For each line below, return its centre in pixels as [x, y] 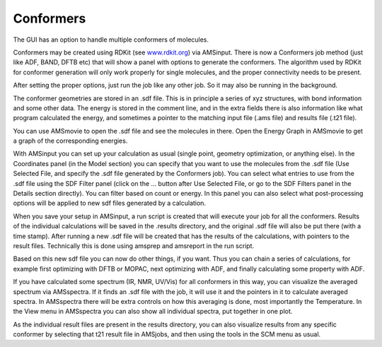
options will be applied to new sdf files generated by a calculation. [110, 203]
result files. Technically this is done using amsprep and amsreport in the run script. [134, 246]
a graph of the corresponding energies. [70, 141]
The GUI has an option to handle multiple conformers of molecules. [111, 40]
